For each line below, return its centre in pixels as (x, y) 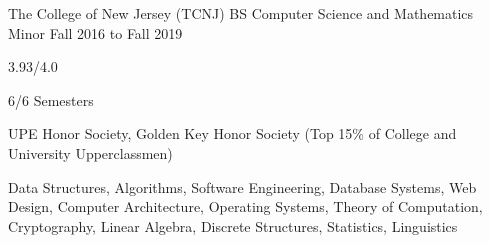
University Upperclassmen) (90, 152)
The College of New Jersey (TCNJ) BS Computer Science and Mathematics (241, 13)
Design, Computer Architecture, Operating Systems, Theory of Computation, (245, 206)
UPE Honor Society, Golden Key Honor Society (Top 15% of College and (232, 133)
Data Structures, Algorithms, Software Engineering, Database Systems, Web (242, 186)
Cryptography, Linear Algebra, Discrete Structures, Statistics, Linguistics (233, 225)
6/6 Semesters (51, 99)
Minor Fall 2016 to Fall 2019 (95, 32)
